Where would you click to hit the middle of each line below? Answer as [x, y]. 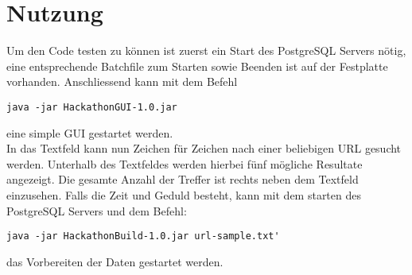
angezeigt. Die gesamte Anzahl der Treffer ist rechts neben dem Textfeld [183, 179]
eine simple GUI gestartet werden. [90, 132]
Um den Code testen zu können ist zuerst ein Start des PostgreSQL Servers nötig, [206, 50]
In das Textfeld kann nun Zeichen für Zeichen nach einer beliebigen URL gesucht [204, 148]
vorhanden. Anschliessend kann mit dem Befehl [122, 81]
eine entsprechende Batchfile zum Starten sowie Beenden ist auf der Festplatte [197, 66]
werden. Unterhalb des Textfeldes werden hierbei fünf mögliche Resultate [185, 163]
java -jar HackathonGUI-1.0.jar [92, 107]
